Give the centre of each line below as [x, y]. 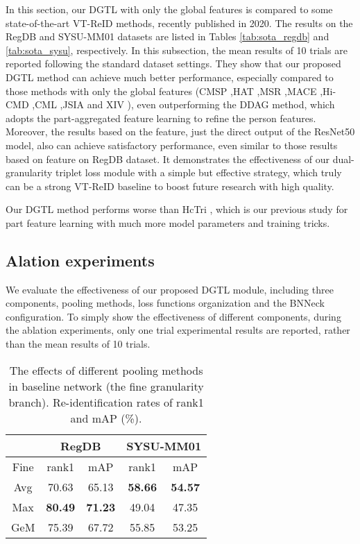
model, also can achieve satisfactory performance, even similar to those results [172, 145]
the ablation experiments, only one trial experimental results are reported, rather [178, 330]
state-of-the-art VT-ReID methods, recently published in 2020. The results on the [179, 23]
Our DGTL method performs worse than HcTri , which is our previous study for [177, 209]
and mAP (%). [106, 418]
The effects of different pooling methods [106, 370]
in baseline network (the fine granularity [106, 386]
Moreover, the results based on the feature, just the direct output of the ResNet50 [180, 131]
